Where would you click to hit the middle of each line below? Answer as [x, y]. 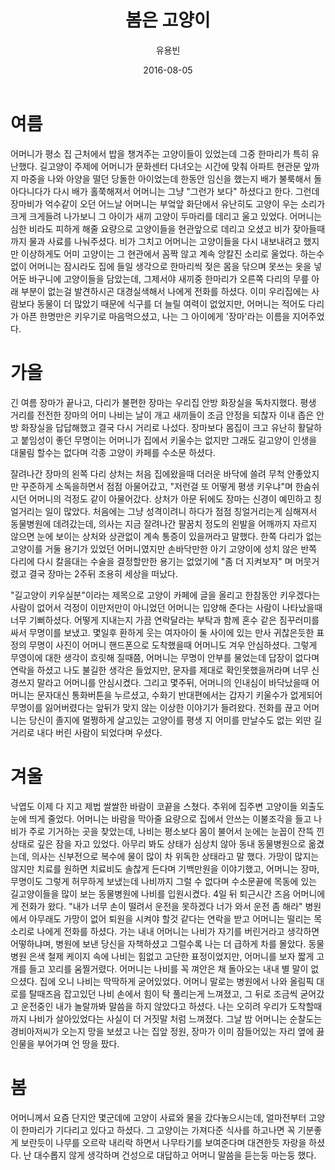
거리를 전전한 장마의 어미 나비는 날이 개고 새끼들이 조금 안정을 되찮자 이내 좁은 [162, 415]
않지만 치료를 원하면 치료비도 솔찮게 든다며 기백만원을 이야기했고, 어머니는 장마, [165, 868]
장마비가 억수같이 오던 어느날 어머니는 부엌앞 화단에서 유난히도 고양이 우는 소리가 [168, 203]
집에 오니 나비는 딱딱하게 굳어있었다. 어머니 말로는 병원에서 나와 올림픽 [177, 981]
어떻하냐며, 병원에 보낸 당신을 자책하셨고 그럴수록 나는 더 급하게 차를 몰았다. [158, 943]
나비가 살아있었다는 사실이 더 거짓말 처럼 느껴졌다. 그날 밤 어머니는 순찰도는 [175, 1018]
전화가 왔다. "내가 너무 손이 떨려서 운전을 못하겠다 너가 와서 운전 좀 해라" [161, 906]
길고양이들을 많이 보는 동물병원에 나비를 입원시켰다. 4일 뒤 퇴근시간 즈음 [150, 893]
